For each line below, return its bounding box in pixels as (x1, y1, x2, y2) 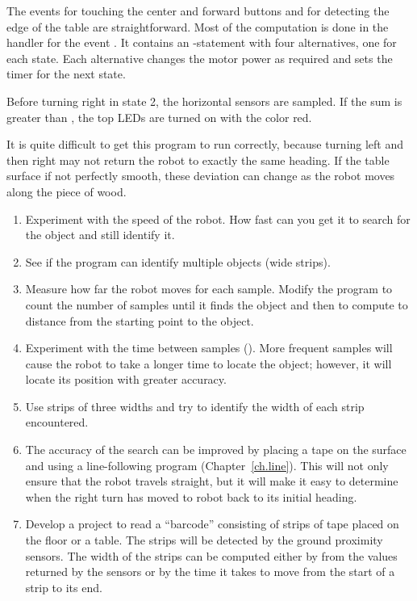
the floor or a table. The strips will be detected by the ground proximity (25, 532, 383, 548)
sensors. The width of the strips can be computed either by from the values (25, 547, 398, 564)
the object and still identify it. (25, 226, 175, 243)
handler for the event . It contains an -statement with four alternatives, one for (6, 34, 397, 51)
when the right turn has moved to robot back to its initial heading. (25, 488, 357, 505)
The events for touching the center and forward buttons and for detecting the (6, 2, 390, 19)
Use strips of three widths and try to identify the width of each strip (25, 397, 365, 414)
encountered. (25, 414, 89, 431)
